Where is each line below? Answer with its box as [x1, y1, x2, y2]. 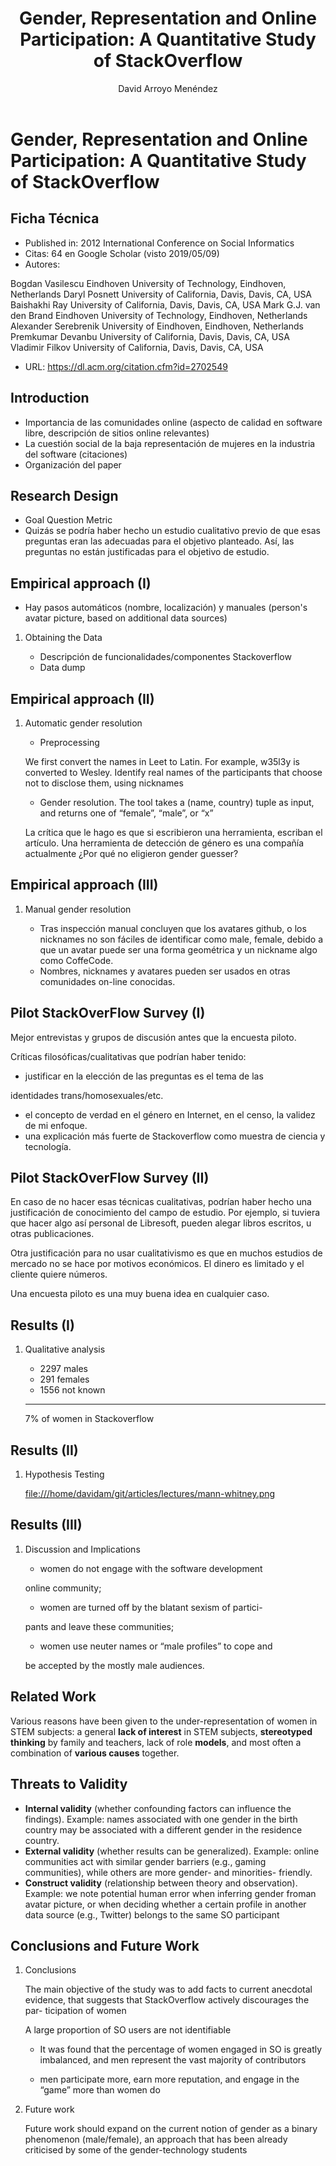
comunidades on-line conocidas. [39, 975, 176, 987]
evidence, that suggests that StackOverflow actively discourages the [24, 1994, 310, 2006]
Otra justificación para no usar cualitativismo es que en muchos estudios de [10, 1247, 323, 1259]
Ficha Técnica [10, 210, 100, 227]
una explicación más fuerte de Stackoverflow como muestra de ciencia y [24, 1130, 326, 1142]
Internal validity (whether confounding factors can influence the [24, 1802, 292, 1814]
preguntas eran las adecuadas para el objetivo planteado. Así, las [24, 535, 295, 547]
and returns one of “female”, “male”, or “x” [39, 807, 214, 819]
